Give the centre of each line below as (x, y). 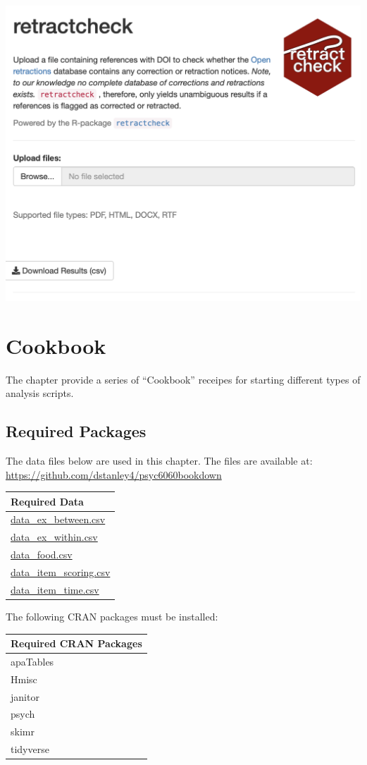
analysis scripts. (40, 393)
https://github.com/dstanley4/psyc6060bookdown (114, 474)
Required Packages (76, 431)
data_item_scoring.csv (61, 572)
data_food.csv (42, 555)
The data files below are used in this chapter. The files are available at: (159, 460)
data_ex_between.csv (58, 519)
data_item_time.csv (55, 589)
